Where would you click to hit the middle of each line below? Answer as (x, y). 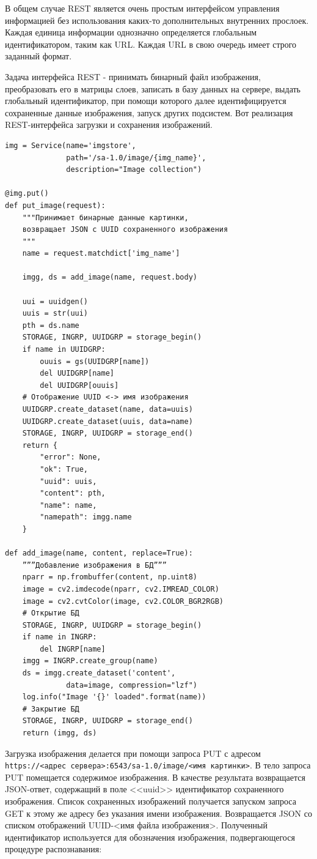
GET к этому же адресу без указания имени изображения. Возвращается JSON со (158, 813)
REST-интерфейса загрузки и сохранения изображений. (109, 125)
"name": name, (68, 505)
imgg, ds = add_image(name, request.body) (110, 277)
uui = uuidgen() (55, 301)
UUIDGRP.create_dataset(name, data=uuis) (107, 409)
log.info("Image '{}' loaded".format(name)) (114, 697)
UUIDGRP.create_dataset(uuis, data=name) (107, 421)
